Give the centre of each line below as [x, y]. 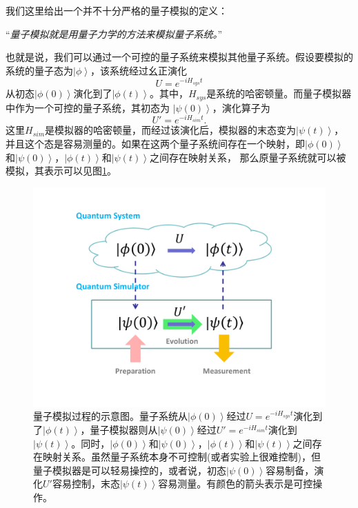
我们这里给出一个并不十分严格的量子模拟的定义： [117, 10]
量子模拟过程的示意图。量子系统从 [110, 416]
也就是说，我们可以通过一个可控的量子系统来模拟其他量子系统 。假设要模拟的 [179, 57]
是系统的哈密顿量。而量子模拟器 [279, 93]
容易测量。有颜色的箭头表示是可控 [236, 484]
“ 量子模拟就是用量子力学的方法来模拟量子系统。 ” [114, 33]
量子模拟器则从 [124, 429]
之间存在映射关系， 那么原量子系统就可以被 [248, 157]
